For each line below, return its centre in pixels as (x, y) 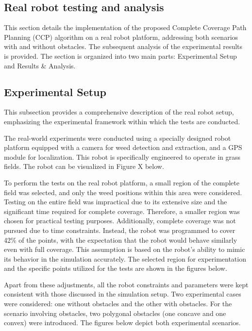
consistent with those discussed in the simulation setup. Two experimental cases (123, 294)
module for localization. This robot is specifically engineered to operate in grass (122, 157)
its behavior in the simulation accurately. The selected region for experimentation (125, 258)
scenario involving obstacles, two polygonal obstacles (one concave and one (115, 313)
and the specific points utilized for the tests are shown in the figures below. (116, 268)
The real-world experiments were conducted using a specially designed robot (118, 138)
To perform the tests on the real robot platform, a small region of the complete (122, 182)
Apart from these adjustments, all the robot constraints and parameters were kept (126, 284)
